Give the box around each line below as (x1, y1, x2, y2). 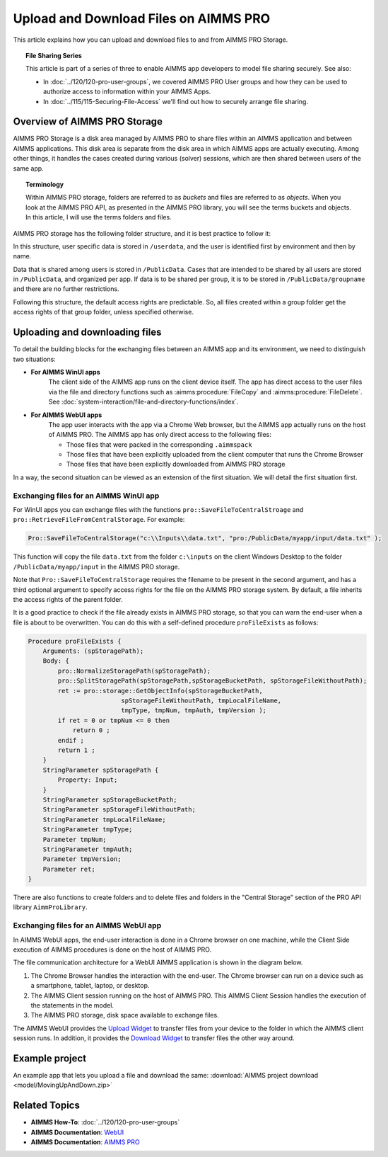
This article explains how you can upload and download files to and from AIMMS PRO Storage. (13, 35, 288, 44)
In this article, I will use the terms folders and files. (25, 213, 172, 222)
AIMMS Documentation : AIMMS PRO (30, 1138, 141, 1146)
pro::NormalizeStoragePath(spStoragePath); (57, 666, 211, 675)
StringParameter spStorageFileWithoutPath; (42, 806, 196, 814)
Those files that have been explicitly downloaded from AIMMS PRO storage (66, 460, 286, 469)
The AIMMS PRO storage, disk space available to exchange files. (30, 1011, 219, 1020)
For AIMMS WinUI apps (30, 367, 100, 376)
